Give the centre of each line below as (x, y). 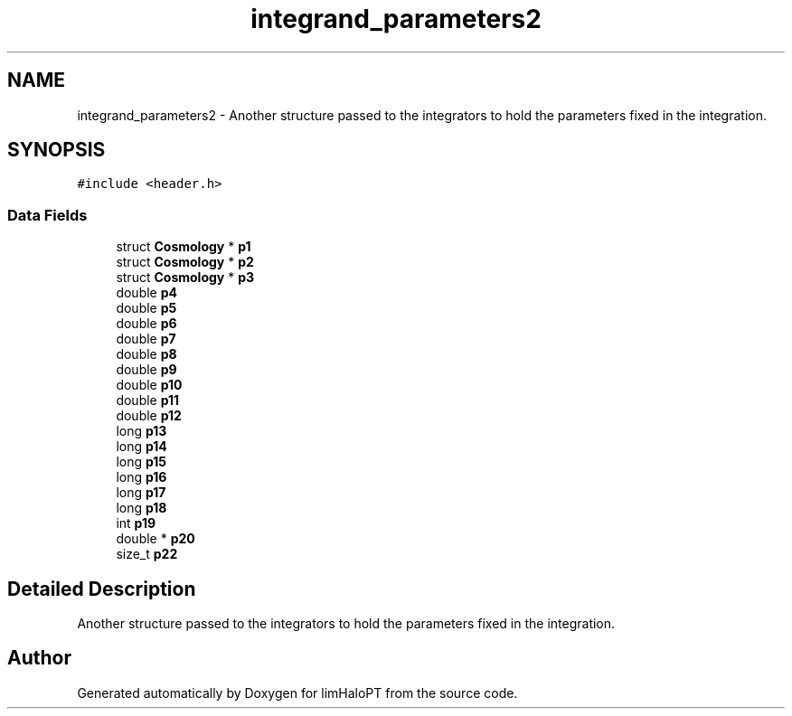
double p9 (146, 370)
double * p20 (156, 539)
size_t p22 (147, 554)
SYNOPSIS (57, 150)
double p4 (146, 293)
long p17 (141, 493)
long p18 (141, 508)
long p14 (141, 447)
